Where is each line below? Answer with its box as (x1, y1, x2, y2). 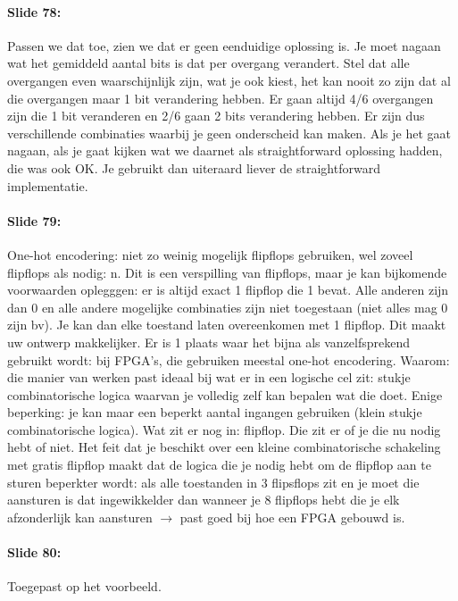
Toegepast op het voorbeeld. (7, 577, 162, 596)
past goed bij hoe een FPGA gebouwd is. (179, 507, 405, 526)
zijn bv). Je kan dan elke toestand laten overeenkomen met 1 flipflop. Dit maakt (7, 315, 446, 334)
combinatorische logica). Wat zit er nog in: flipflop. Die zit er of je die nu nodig (7, 420, 441, 438)
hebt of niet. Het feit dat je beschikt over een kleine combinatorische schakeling (7, 438, 441, 456)
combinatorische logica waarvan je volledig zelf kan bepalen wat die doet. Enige (7, 385, 443, 404)
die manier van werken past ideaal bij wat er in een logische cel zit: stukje (7, 368, 411, 387)
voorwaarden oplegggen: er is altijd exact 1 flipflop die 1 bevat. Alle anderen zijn (7, 280, 449, 299)
